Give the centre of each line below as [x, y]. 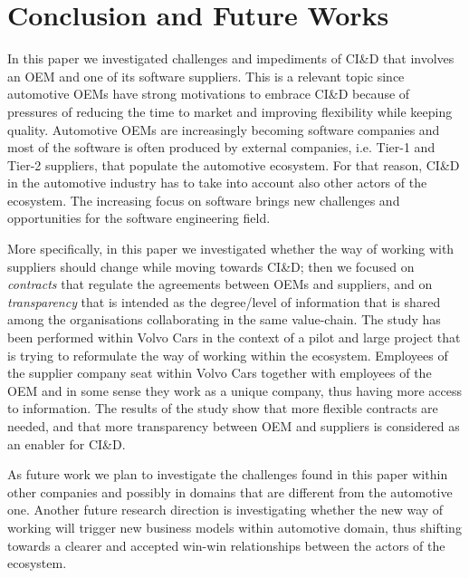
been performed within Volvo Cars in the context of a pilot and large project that [234, 337]
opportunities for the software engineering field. [139, 218]
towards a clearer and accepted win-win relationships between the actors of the [226, 545]
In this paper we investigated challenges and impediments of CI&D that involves [231, 58]
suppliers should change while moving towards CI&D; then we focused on [211, 266]
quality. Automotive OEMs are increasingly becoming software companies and [224, 129]
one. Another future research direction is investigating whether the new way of [225, 510]
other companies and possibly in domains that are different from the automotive [230, 491]
